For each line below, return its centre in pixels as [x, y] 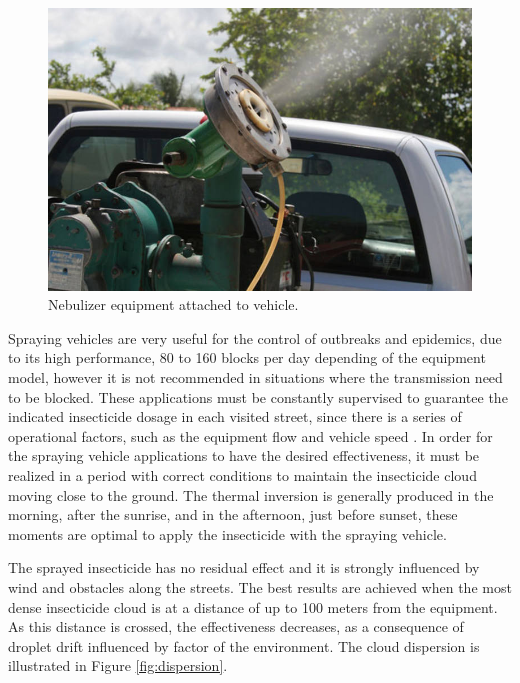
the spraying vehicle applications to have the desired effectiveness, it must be [244, 455]
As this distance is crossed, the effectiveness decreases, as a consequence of [236, 626]
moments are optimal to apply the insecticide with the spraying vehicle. [227, 533]
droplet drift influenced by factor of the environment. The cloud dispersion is [244, 645]
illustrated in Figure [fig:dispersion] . [118, 665]
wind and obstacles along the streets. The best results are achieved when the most [260, 586]
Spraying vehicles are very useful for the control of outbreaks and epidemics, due [255, 337]
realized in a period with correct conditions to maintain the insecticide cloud [242, 475]
